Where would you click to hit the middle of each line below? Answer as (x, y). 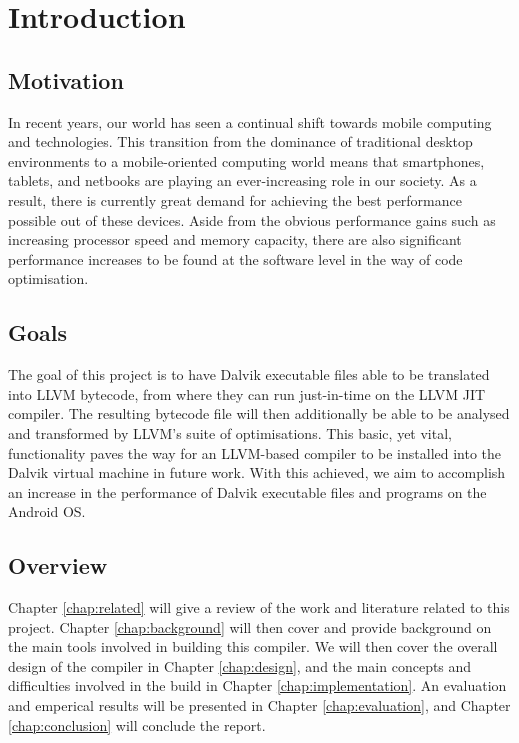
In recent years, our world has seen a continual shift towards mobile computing (250, 121)
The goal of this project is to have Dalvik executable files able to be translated (249, 374)
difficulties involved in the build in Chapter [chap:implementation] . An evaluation (257, 685)
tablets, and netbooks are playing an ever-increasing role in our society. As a (242, 180)
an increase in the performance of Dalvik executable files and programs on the (247, 491)
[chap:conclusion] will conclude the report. (137, 724)
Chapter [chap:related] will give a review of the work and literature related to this (259, 607)
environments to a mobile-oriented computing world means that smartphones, (246, 160)
